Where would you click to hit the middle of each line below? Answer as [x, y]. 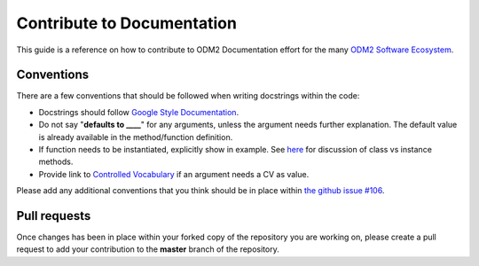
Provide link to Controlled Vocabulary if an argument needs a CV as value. [174, 174]
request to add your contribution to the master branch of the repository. [148, 249]
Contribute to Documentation [126, 23]
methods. [56, 162]
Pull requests [54, 216]
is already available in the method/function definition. [136, 137]
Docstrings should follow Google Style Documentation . [139, 112]
